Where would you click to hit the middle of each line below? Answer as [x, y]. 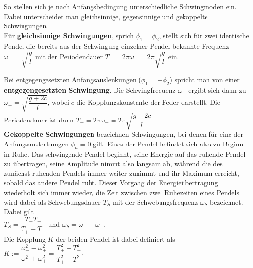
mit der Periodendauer [69, 57]
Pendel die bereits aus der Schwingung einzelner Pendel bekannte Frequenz [116, 45]
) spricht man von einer [205, 79]
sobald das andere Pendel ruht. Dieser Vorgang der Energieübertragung [111, 183]
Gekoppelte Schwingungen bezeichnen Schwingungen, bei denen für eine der [124, 134]
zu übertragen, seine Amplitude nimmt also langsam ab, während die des [113, 163]
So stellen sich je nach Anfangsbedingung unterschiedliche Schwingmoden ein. [120, 6]
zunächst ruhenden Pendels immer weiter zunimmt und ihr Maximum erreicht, [122, 173]
